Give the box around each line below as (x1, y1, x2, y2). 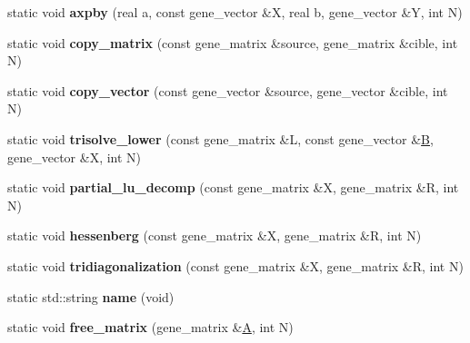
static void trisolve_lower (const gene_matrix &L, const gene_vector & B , (7, 129, 434, 148)
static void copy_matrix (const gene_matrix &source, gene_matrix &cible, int (7, 33, 458, 52)
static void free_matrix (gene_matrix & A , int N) (7, 318, 294, 337)
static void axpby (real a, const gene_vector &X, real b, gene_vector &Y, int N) (7, 3, 463, 21)
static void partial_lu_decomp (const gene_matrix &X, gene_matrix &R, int (7, 178, 459, 197)
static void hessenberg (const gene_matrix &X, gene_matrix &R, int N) (7, 226, 422, 245)
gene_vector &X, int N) (7, 147, 142, 166)
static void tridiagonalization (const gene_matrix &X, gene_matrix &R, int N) (7, 256, 464, 275)
